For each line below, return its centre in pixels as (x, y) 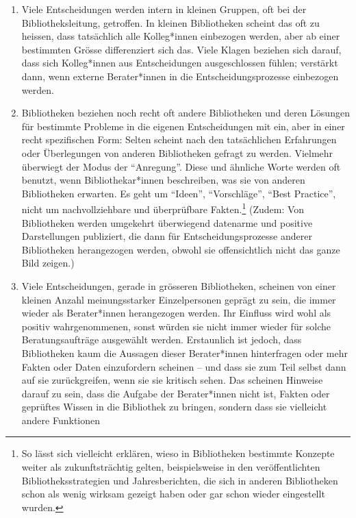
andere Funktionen (61, 420)
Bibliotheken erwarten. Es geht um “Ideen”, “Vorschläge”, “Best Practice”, (179, 193)
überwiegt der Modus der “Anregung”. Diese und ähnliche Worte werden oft (181, 166)
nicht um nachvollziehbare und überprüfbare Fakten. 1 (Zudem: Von (163, 208)
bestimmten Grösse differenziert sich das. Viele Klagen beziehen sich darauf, (181, 49)
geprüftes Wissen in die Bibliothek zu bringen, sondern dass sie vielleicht (174, 407)
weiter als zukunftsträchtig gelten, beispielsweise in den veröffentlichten (171, 467)
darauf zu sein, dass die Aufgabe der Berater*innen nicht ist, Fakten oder (176, 393)
